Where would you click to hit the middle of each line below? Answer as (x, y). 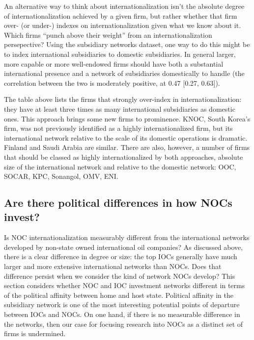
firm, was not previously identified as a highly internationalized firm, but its (118, 128)
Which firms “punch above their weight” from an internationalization (108, 35)
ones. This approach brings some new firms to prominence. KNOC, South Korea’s (127, 118)
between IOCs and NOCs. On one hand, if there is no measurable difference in (122, 314)
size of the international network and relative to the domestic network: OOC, (120, 166)
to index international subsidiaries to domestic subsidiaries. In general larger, (120, 54)
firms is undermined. (35, 333)
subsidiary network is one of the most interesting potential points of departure (122, 304)
